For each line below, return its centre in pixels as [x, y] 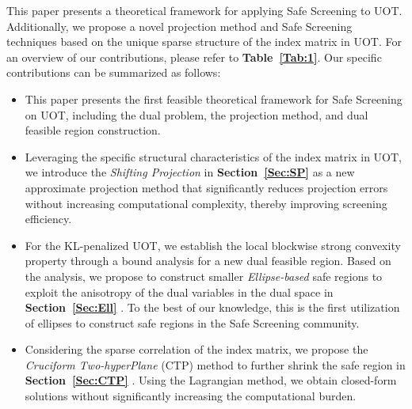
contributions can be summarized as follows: [114, 72]
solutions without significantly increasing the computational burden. [191, 396]
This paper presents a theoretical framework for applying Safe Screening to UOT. [204, 10]
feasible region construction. [93, 130]
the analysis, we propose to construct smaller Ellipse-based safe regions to [204, 276]
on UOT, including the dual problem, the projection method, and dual [196, 114]
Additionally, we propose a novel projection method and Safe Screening [179, 26]
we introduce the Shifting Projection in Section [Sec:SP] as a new [190, 172]
